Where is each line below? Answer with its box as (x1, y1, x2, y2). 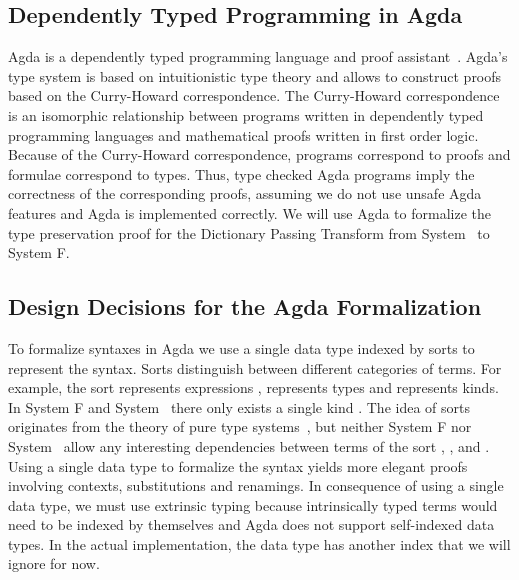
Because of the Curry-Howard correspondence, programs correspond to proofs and (8, 144, 511, 165)
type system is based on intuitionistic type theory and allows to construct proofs (8, 65, 502, 86)
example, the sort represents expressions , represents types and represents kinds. (8, 377, 499, 398)
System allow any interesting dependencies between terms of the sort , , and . (8, 435, 490, 456)
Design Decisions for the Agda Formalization (8, 291, 482, 322)
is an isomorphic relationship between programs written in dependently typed (8, 104, 484, 125)
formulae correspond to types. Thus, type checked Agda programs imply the (8, 163, 475, 184)
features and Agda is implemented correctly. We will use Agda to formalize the (8, 202, 491, 223)
